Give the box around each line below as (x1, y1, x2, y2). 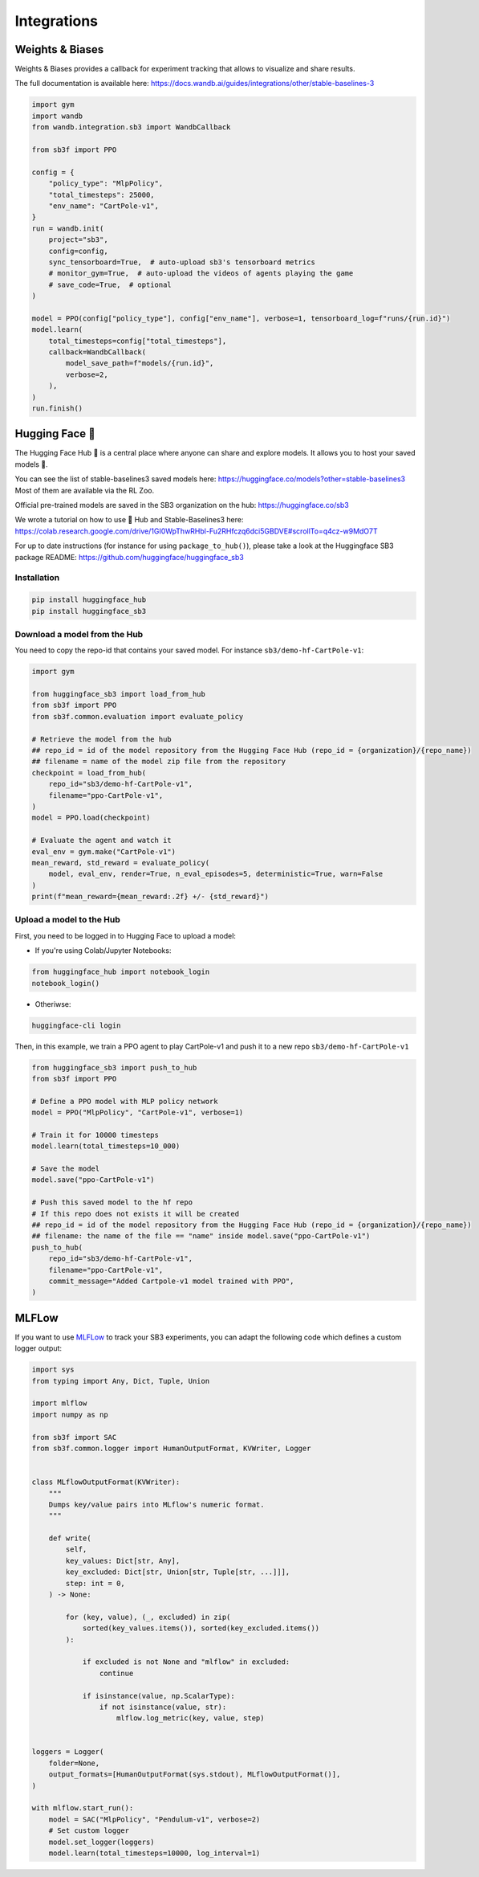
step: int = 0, (65, 1579, 126, 1588)
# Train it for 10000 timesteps (31, 1130, 160, 1139)
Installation (14, 572, 60, 583)
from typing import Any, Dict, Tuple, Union (31, 1376, 210, 1385)
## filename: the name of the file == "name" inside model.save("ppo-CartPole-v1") (31, 1232, 371, 1241)
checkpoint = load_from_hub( (31, 768, 147, 777)
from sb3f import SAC (31, 1433, 117, 1441)
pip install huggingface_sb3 (31, 607, 147, 615)
